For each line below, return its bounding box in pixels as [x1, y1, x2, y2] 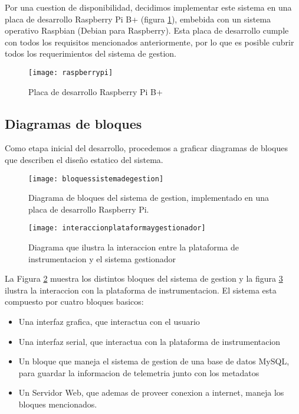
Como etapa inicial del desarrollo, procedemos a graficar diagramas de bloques [5, 142, 288, 154]
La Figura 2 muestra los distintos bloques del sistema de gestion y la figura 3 [5, 272, 283, 285]
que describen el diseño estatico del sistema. [5, 154, 163, 166]
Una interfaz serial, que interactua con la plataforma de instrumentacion [18, 335, 281, 347]
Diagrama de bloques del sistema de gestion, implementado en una [28, 191, 270, 204]
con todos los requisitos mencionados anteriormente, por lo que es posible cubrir [5, 35, 294, 48]
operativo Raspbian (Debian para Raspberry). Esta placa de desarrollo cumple [5, 24, 289, 37]
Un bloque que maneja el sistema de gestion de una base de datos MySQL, [18, 355, 290, 367]
